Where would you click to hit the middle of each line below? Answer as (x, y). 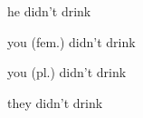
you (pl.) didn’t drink (67, 72)
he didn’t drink (49, 11)
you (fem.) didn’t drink (71, 41)
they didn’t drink (55, 102)
